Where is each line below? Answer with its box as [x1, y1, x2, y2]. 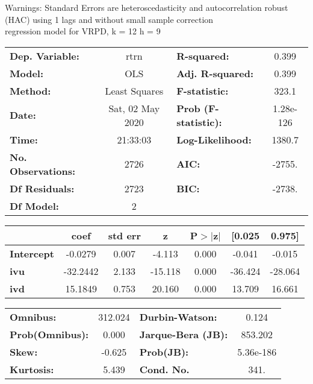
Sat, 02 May [108, 101, 160, 115]
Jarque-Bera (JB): [139, 327, 228, 341]
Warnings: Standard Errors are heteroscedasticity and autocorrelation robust [5, 1, 288, 13]
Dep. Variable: [10, 48, 79, 63]
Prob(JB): [139, 344, 189, 359]
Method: [10, 83, 51, 98]
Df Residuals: [10, 181, 75, 195]
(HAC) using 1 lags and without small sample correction [5, 13, 214, 25]
